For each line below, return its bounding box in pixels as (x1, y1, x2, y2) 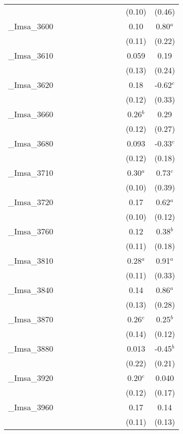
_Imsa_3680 (8, 137, 53, 149)
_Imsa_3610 (8, 50, 53, 61)
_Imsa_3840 (8, 284, 53, 296)
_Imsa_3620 (8, 79, 53, 90)
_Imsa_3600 (8, 20, 53, 32)
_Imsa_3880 (8, 343, 53, 354)
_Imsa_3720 (8, 196, 53, 208)
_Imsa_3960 (8, 401, 53, 413)
